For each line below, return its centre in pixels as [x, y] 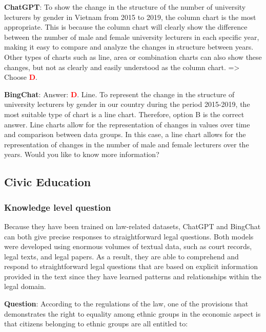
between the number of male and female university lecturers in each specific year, [132, 37]
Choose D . [21, 77]
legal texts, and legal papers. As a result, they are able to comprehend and [121, 256]
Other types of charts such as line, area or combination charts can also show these [133, 57]
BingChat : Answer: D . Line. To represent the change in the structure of [119, 94]
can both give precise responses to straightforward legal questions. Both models [129, 236]
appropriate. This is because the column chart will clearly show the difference [126, 27]
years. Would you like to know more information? [82, 154]
